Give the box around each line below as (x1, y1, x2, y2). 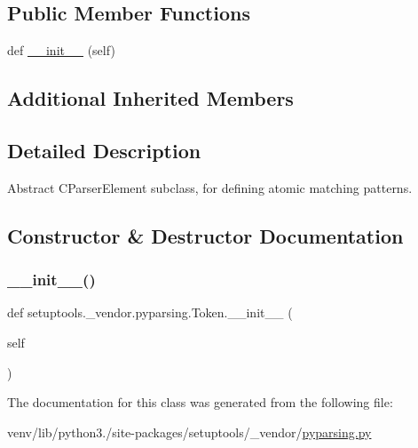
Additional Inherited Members (7, 84, 294, 112)
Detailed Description (7, 136, 201, 164)
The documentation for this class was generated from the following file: (7, 393, 393, 412)
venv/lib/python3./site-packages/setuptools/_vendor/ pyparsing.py (7, 422, 372, 441)
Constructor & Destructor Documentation (7, 221, 404, 249)
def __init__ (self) (7, 41, 115, 60)
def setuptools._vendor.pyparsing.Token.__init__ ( (7, 303, 293, 322)
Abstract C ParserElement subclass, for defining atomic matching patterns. (7, 178, 413, 196)
